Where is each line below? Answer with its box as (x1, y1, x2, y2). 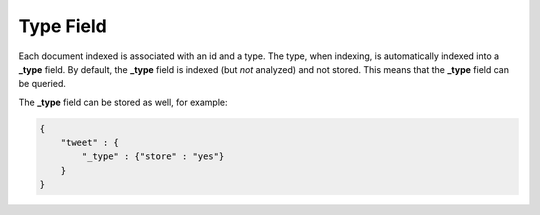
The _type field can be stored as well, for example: (18, 96, 228, 108)
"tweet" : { (60, 137, 120, 149)
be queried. (18, 78, 67, 90)
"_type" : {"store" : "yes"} (81, 151, 225, 162)
